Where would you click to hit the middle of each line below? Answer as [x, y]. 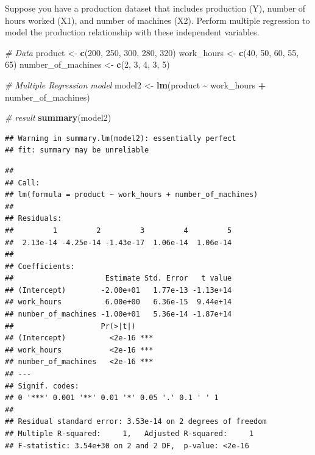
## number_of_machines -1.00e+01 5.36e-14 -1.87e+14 [119, 314]
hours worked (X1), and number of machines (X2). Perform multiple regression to [157, 20]
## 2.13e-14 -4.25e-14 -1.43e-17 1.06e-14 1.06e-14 [119, 242]
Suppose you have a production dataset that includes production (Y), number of [155, 8]
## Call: [23, 183]
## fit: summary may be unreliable [77, 150]
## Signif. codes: [42, 386]
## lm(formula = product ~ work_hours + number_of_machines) [132, 195]
